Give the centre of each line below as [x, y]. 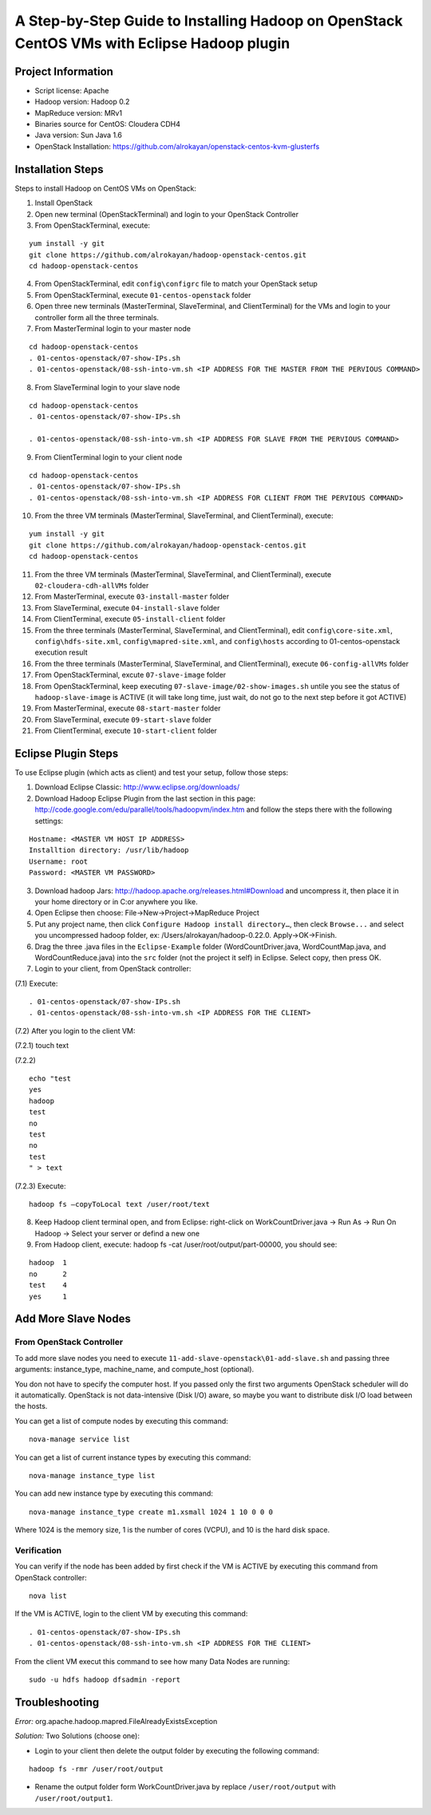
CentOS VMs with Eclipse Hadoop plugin [152, 43]
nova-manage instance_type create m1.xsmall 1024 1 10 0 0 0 [151, 1512]
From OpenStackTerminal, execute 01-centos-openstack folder [143, 295]
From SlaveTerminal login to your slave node [107, 387]
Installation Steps [59, 169]
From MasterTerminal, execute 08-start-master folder [128, 708]
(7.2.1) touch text [42, 1046]
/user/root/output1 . [74, 1798]
